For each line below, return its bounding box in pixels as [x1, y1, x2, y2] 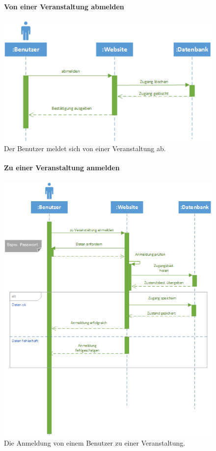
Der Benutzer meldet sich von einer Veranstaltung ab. [4, 143, 166, 154]
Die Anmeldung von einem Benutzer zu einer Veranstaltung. [4, 438, 186, 448]
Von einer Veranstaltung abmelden [4, 1, 124, 11]
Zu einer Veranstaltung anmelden [4, 162, 120, 173]
